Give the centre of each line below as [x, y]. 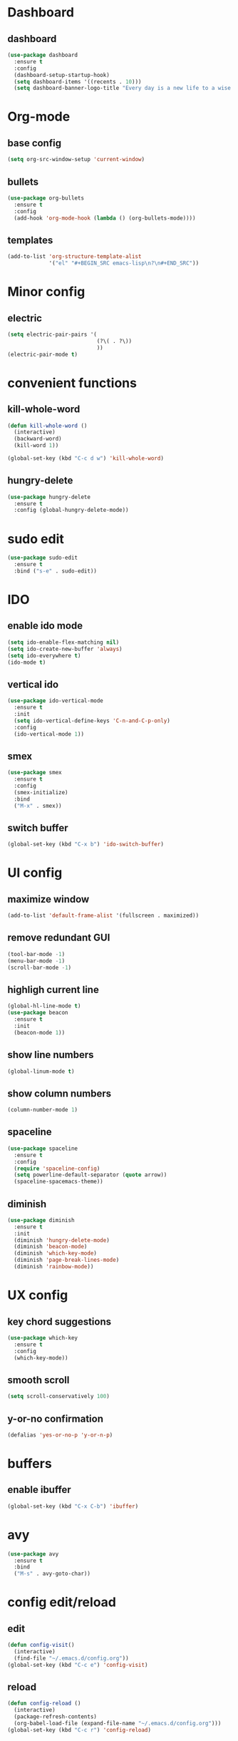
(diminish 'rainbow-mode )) [54, 1267]
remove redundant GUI [59, 938]
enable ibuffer [39, 1490]
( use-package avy [33, 1554]
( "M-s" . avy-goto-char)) [52, 1574]
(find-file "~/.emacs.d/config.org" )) [72, 1658]
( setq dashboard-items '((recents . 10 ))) [78, 82]
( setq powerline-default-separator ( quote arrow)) [90, 1175]
